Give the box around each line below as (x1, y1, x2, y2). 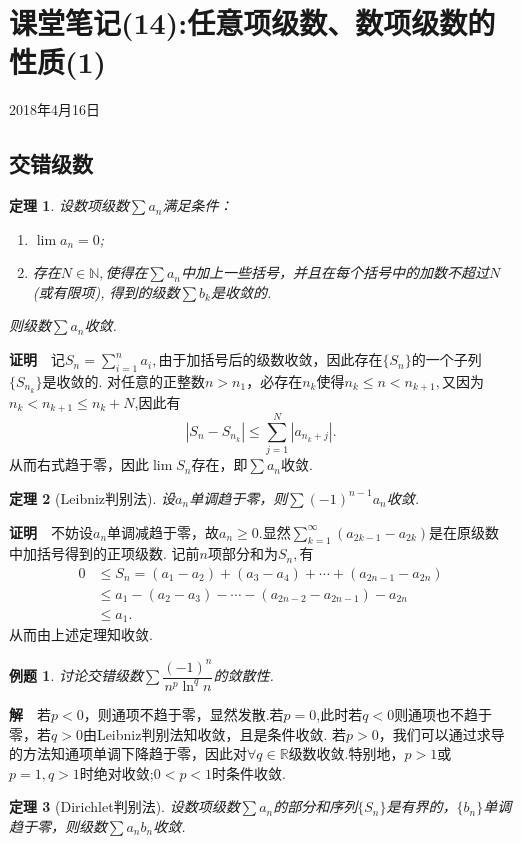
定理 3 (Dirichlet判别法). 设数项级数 (9, 796, 240, 817)
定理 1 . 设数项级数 (9, 195, 129, 216)
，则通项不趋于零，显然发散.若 (83, 703, 284, 724)
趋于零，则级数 (9, 815, 107, 836)
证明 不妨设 (9, 521, 93, 542)
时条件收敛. (212, 762, 287, 783)
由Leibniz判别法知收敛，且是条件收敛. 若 (82, 723, 346, 744)
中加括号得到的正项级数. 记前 (9, 543, 200, 564)
